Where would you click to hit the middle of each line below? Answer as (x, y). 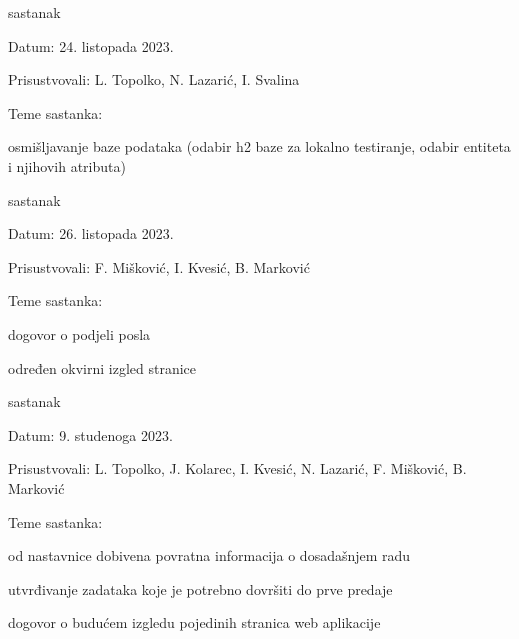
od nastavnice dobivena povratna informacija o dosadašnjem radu (209, 555)
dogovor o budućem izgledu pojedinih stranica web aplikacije (194, 622)
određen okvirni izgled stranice (102, 367)
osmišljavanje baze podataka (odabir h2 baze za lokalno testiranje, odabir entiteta (259, 146)
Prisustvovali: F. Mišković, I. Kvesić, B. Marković (159, 266)
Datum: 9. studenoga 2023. (90, 434)
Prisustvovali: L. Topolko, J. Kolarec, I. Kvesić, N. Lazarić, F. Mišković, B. (237, 468)
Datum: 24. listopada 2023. (91, 45)
